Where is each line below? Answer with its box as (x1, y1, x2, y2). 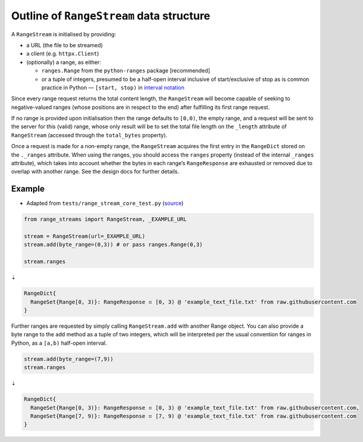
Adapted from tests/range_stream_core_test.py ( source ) (26, 200, 184, 207)
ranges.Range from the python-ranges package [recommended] (41, 67, 211, 74)
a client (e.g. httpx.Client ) (26, 50, 99, 57)
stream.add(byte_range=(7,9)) (24, 356, 114, 362)
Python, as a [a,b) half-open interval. (11, 339, 107, 346)
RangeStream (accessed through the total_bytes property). (11, 131, 168, 138)
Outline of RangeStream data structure (11, 9, 211, 22)
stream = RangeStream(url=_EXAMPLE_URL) (24, 233, 145, 240)
